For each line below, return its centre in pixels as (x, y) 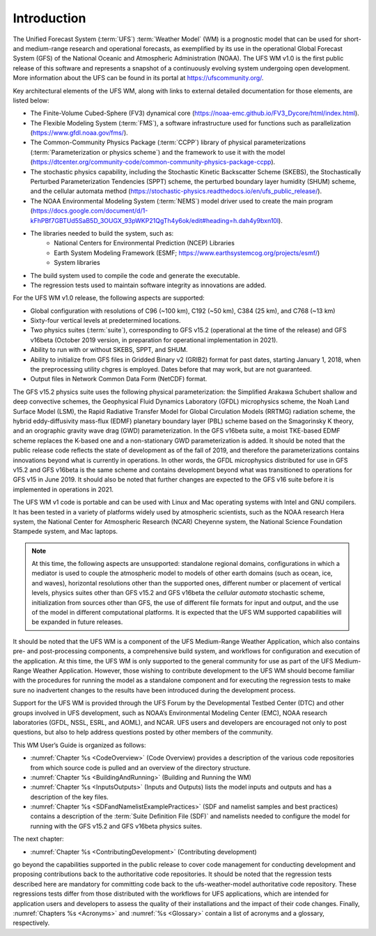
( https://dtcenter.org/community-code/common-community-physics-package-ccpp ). (153, 162)
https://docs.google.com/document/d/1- (90, 211)
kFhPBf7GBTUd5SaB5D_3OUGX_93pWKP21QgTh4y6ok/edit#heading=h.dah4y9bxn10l (155, 220)
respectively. (31, 923)
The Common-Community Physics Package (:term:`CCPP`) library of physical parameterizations (168, 142)
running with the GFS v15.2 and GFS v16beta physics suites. (116, 826)
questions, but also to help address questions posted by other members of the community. (143, 732)
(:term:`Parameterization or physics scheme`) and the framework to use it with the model (158, 152)
